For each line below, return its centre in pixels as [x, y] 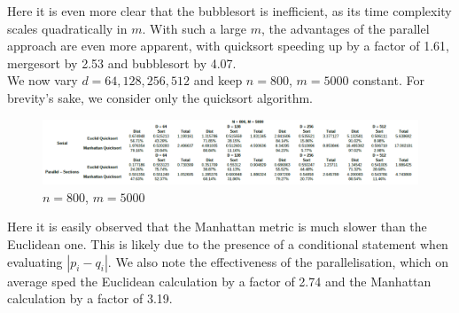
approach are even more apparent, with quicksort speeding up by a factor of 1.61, [228, 46]
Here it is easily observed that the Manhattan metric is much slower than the [217, 227]
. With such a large [194, 28]
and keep [218, 80]
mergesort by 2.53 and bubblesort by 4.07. [122, 63]
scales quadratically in [67, 28]
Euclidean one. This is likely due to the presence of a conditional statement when [228, 244]
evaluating [35, 261]
